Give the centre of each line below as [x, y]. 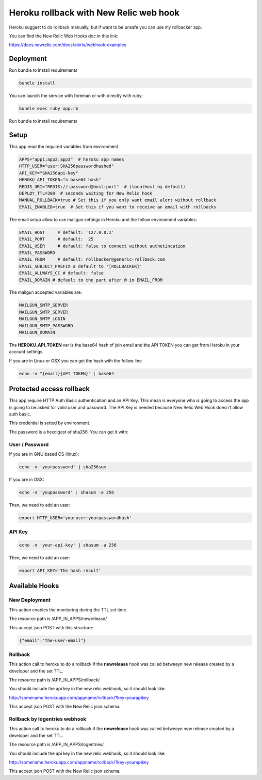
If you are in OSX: [26, 479]
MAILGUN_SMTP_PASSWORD [46, 326]
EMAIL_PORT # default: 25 [57, 239]
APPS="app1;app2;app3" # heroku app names [72, 159]
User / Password [29, 445]
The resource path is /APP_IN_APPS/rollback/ [54, 680]
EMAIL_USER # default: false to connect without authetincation [102, 246]
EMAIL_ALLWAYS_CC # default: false [61, 273]
